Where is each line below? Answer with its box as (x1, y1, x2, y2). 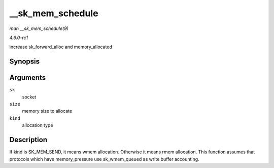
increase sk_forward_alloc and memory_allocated (9, 44, 113, 50)
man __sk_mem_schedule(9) (9, 25, 68, 31)
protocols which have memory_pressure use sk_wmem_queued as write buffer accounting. (9, 156, 200, 162)
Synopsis (9, 57, 40, 66)
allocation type (22, 122, 53, 128)
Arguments (9, 74, 46, 82)
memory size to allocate (22, 108, 73, 114)
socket (22, 94, 37, 100)
